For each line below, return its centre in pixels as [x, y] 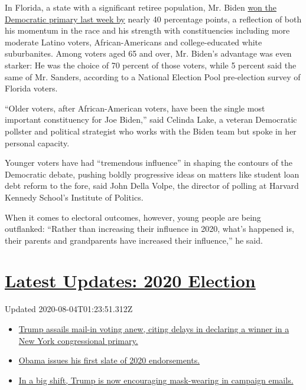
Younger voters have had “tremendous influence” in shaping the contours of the [149, 163]
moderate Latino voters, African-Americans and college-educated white [134, 42]
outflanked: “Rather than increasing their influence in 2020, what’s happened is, [149, 229]
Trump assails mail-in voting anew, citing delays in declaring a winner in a [154, 329]
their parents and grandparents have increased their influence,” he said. [134, 240]
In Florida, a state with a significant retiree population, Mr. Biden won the [141, 7]
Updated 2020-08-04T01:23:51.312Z [69, 309]
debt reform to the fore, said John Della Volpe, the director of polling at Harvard [152, 186]
